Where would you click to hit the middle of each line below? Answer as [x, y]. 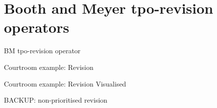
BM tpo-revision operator [42, 51]
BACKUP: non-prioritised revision [56, 100]
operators [37, 27]
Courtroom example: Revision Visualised [65, 83]
